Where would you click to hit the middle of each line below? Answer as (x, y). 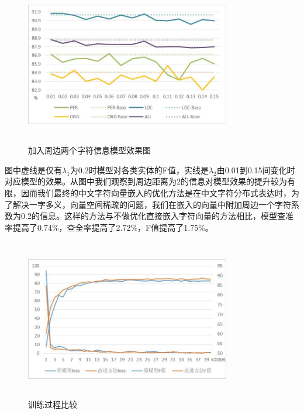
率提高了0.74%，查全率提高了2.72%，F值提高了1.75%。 (109, 227)
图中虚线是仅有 (33, 170)
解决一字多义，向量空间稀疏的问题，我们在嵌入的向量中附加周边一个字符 (152, 204)
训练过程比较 (53, 404)
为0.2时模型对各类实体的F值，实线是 (139, 170)
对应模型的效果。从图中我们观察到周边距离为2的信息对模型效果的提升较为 (146, 181)
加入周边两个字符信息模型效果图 (89, 150)
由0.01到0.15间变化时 (256, 170)
